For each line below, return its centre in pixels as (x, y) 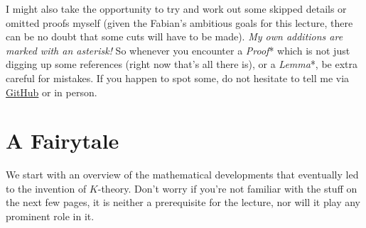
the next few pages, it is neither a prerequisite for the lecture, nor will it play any (183, 202)
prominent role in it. (50, 216)
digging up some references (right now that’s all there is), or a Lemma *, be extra (182, 64)
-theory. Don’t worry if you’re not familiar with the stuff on (227, 188)
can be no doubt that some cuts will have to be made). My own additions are (174, 36)
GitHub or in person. (52, 92)
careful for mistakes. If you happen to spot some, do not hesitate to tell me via (178, 78)
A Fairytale (63, 141)
